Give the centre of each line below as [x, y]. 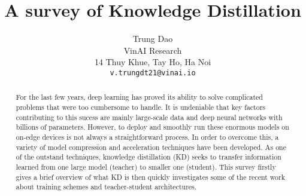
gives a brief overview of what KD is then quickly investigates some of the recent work [150, 177]
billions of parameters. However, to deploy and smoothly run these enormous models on [152, 127]
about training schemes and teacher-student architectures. [106, 187]
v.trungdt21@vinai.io [153, 73]
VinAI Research [153, 50]
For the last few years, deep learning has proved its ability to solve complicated [139, 97]
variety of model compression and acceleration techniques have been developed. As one [151, 147]
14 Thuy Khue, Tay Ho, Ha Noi [153, 62]
